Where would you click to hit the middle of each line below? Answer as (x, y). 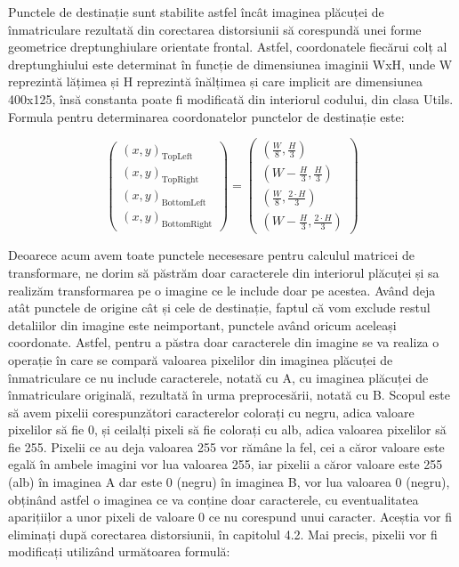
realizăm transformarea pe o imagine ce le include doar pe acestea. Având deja (222, 290)
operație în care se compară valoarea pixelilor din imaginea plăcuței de (201, 359)
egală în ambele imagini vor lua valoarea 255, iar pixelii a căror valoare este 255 (225, 464)
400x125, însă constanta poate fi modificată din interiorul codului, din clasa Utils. (231, 98)
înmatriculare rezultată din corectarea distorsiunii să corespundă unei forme (215, 29)
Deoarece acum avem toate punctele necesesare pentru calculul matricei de (211, 255)
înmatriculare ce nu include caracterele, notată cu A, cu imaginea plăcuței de (218, 377)
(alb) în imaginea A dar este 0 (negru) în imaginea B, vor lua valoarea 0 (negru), (229, 482)
